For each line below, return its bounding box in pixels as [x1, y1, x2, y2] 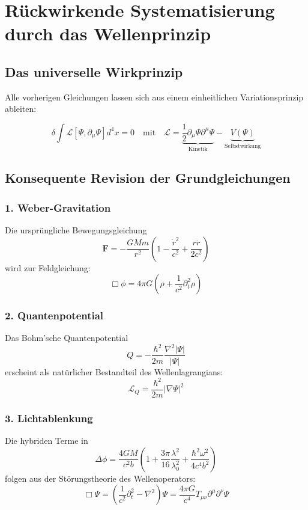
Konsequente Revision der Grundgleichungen [5, 168, 291, 187]
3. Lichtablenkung [5, 410, 93, 425]
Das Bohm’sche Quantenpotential [5, 331, 128, 344]
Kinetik [188, 146, 208, 153]
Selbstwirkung [225, 143, 261, 149]
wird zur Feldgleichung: [5, 261, 91, 274]
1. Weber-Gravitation [5, 200, 111, 215]
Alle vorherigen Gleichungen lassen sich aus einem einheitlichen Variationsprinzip [5, 90, 304, 103]
